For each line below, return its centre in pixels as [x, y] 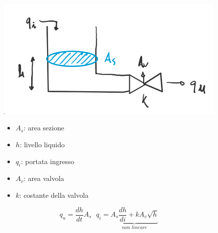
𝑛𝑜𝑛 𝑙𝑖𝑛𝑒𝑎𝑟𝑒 [135, 228]
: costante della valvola [54, 195]
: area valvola [44, 178]
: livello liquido [42, 144]
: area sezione [44, 128]
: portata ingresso [48, 161]
